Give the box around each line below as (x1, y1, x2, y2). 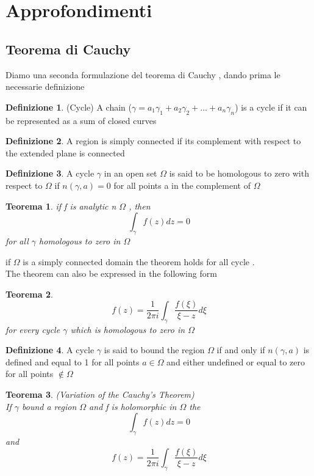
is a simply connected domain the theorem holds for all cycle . (23, 255, 255, 268)
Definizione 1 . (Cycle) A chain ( (5, 100, 132, 113)
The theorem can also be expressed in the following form (5, 267, 217, 280)
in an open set (104, 167, 157, 180)
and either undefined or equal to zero (166, 355, 305, 368)
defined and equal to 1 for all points (5, 355, 140, 368)
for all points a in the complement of (113, 178, 251, 191)
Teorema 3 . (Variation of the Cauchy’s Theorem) (5, 387, 194, 400)
